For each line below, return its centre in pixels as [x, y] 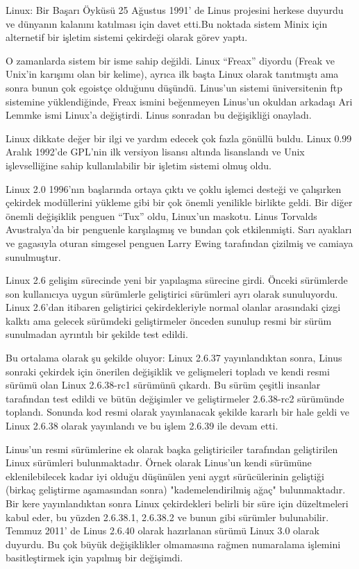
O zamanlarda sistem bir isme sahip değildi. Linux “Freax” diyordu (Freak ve [170, 60]
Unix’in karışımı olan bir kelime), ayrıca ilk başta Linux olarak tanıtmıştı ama [172, 74]
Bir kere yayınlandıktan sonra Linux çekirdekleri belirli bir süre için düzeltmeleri [177, 503]
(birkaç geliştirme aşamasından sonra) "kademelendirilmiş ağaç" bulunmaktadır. [176, 490]
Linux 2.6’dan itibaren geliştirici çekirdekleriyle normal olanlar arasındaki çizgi [173, 307]
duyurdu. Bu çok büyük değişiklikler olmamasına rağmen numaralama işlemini [173, 544]
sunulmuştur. [33, 256]
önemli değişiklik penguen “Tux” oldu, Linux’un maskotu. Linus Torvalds [161, 215]
